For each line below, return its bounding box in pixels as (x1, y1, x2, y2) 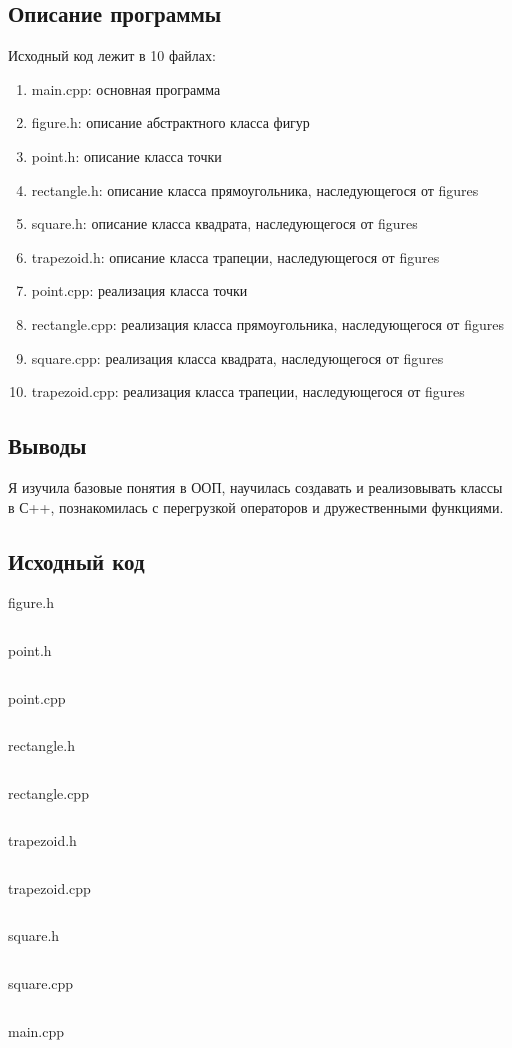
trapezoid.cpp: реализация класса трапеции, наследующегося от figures (31, 381, 465, 402)
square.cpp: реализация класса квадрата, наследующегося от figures (31, 347, 444, 368)
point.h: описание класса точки (31, 145, 222, 166)
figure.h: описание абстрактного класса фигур (31, 112, 310, 133)
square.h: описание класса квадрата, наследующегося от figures (31, 213, 418, 234)
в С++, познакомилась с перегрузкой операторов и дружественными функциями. (8, 496, 504, 517)
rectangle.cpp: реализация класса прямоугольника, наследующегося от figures (31, 313, 504, 334)
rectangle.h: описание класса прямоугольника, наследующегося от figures (31, 179, 479, 200)
